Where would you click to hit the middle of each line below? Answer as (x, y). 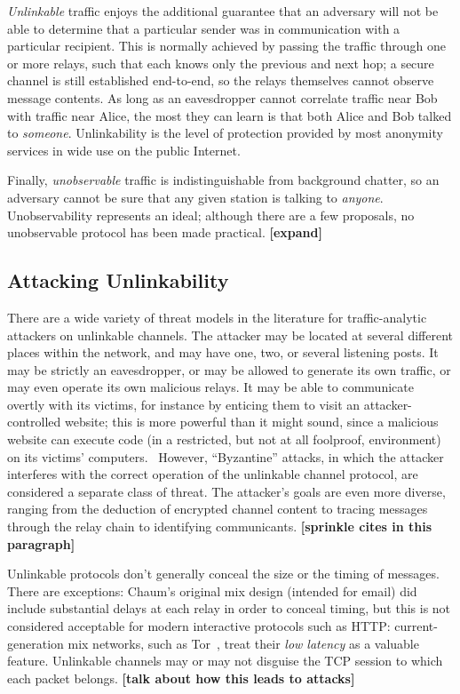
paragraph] (41, 543)
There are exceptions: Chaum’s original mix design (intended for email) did (212, 590)
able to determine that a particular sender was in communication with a (204, 28)
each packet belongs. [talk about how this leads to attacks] (181, 678)
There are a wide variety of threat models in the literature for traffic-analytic (217, 317)
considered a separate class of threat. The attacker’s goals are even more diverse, (226, 491)
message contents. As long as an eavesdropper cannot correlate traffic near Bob (222, 97)
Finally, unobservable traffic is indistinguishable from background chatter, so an (223, 180)
